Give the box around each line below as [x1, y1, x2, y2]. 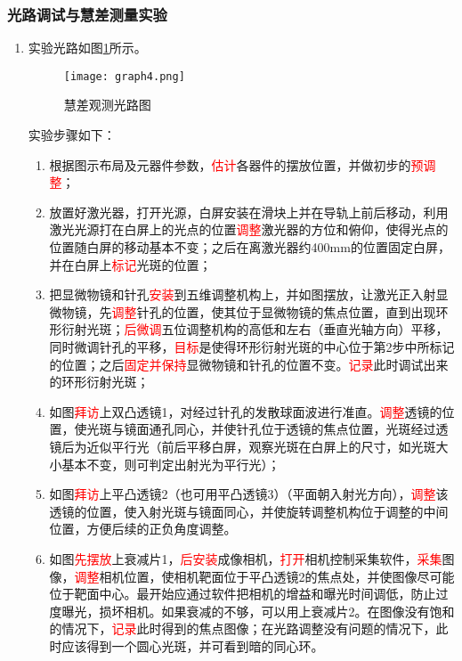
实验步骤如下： [28, 126, 116, 144]
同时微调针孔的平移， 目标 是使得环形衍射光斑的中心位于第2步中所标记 [49, 338, 455, 355]
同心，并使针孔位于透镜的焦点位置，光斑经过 [174, 420, 436, 438]
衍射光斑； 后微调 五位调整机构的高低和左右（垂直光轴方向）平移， [61, 320, 449, 339]
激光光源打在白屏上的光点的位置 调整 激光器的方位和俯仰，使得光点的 [49, 220, 449, 239]
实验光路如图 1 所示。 [28, 38, 147, 57]
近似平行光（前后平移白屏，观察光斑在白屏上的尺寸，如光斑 [86, 437, 436, 455]
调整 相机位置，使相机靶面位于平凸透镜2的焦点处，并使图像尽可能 [74, 567, 455, 585]
